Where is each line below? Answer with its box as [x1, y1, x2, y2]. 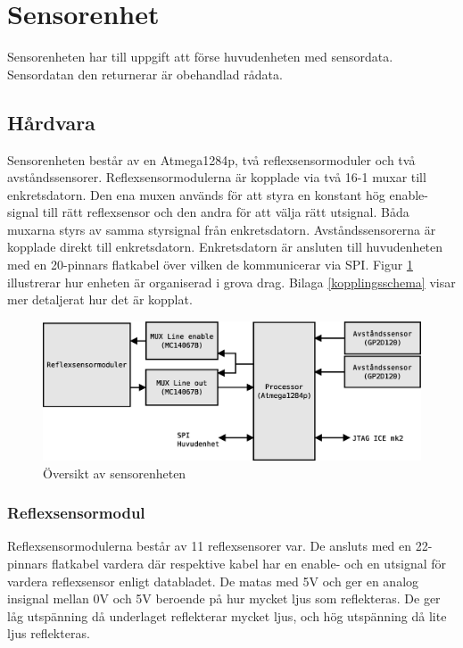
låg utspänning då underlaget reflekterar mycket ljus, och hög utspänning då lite [7, 606, 447, 625]
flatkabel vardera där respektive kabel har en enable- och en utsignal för [51, 553, 447, 572]
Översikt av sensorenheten [43, 463, 186, 482]
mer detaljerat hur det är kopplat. [7, 290, 193, 309]
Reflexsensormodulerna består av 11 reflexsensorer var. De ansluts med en [7, 536, 412, 555]
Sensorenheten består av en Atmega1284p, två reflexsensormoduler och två [7, 150, 416, 169]
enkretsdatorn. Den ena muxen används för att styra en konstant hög [7, 185, 385, 204]
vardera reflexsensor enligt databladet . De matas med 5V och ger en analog [7, 571, 419, 590]
